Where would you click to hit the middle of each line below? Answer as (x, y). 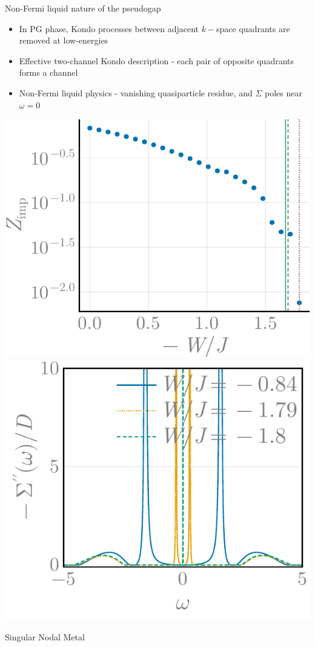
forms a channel (48, 72)
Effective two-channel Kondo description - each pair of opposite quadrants (157, 60)
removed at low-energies (64, 40)
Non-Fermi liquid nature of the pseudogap (83, 8)
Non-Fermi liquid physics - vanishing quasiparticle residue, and (136, 92)
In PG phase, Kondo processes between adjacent (109, 28)
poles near (283, 92)
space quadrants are (253, 28)
